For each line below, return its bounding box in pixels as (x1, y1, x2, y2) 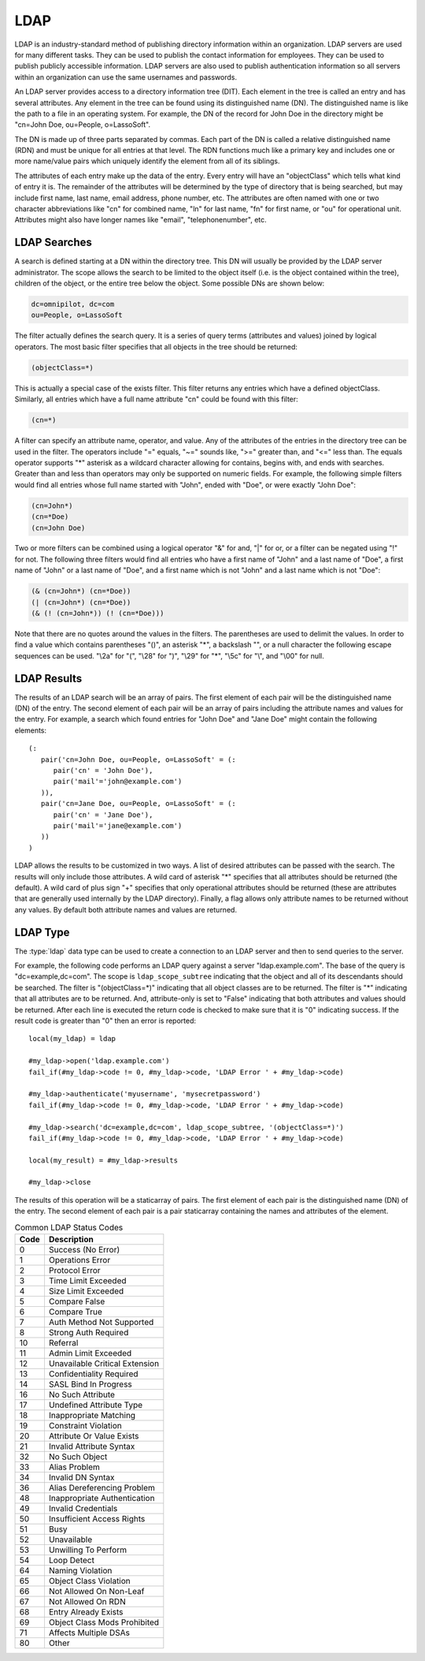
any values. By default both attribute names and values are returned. (14, 905, 238, 914)
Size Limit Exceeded (48, 1286, 124, 1297)
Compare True (48, 1306, 102, 1317)
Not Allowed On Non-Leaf (48, 1586, 145, 1596)
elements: (14, 726, 47, 735)
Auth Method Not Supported (48, 1317, 154, 1327)
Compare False (48, 1296, 105, 1307)
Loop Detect (48, 1555, 94, 1566)
